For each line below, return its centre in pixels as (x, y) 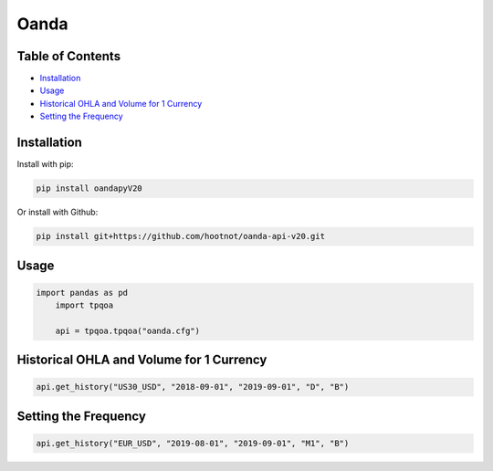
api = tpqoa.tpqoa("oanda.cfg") (128, 330)
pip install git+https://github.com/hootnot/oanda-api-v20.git (181, 236)
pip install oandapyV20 (89, 188)
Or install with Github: (58, 212)
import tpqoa (84, 305)
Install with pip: (45, 164)
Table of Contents (69, 56)
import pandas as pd (82, 293)
